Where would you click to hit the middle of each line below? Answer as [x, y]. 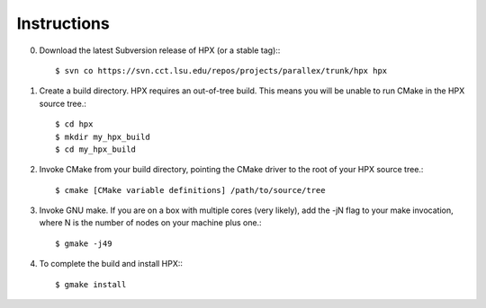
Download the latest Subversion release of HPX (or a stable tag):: [160, 50]
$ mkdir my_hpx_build [103, 136]
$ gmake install [91, 284]
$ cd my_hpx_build [96, 149]
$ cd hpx [74, 124]
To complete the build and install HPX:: [111, 264]
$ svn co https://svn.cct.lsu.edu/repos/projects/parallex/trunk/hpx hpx [221, 70]
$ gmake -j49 [84, 243]
